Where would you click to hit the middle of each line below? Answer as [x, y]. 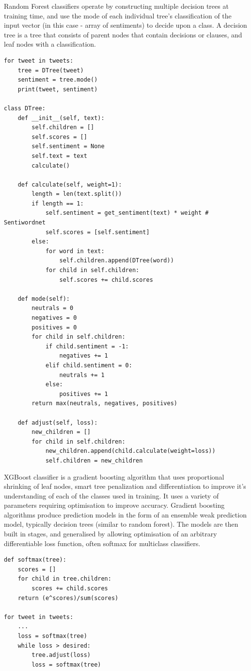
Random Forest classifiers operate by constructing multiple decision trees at [116, 6]
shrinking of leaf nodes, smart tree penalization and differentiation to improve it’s [125, 486]
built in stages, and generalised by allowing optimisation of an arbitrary [110, 534]
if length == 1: [58, 203]
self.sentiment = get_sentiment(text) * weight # [127, 213]
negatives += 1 [84, 356]
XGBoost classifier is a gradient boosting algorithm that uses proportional [114, 476]
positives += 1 [84, 394]
